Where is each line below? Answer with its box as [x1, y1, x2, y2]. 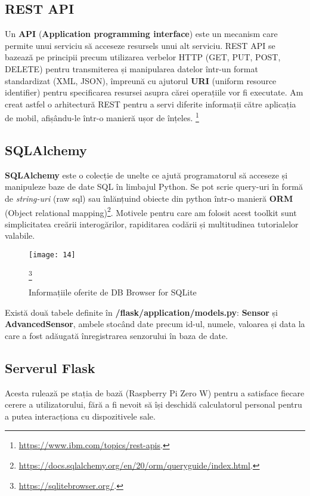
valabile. [5, 229, 35, 242]
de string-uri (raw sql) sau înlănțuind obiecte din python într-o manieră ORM [5, 192, 293, 204]
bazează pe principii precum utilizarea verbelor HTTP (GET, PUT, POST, [5, 51, 281, 63]
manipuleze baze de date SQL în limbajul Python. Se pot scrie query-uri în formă [5, 180, 303, 193]
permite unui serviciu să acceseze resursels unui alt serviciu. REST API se [5, 39, 275, 51]
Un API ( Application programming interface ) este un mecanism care [5, 27, 278, 40]
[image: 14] [29, 251, 76, 260]
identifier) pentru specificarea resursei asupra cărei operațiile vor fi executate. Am [5, 86, 303, 98]
